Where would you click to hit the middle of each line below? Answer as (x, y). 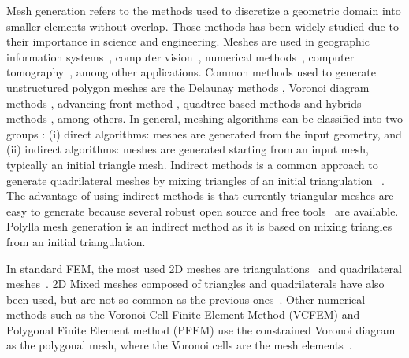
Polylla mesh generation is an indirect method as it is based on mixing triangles (199, 226)
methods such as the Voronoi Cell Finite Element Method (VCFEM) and (183, 314)
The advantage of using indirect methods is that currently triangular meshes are (200, 196)
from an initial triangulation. (76, 241)
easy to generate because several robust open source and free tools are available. (203, 210)
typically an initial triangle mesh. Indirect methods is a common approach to (192, 164)
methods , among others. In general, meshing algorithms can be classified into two (204, 118)
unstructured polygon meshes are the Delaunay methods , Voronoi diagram (188, 87)
